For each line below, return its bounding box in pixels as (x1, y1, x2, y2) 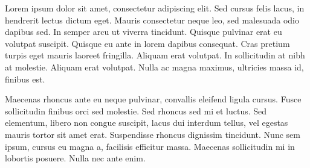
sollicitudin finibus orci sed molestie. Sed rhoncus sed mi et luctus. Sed (5, 104, 267, 117)
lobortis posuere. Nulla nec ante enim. (5, 152, 146, 164)
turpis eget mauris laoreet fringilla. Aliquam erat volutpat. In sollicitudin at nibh (5, 49, 305, 61)
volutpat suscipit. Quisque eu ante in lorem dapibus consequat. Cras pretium (5, 37, 290, 49)
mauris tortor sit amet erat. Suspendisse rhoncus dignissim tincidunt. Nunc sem (5, 128, 300, 140)
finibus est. (5, 72, 45, 85)
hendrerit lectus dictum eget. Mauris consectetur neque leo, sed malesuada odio (5, 13, 300, 26)
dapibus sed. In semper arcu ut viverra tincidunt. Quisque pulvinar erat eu (5, 25, 282, 38)
